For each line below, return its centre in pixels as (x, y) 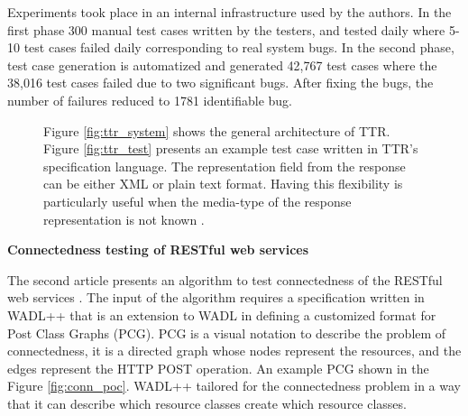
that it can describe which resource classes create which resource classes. (207, 403)
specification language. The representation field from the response (225, 166)
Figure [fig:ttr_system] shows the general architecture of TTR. (217, 130)
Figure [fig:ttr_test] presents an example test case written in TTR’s (231, 148)
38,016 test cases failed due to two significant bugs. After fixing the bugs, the (220, 83)
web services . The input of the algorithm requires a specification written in (216, 297)
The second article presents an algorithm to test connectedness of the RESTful (225, 279)
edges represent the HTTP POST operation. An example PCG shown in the (218, 368)
